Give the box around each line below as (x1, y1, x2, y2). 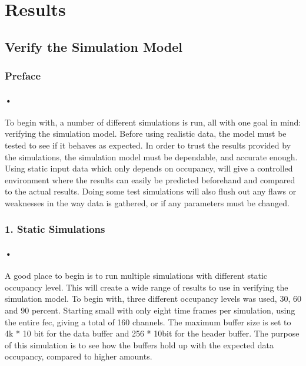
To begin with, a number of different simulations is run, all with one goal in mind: (5, 116, 301, 128)
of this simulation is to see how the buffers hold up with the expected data (5, 338, 274, 351)
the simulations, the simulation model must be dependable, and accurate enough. (5, 150, 298, 163)
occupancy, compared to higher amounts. (5, 350, 152, 362)
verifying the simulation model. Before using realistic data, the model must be (5, 127, 287, 140)
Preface (5, 68, 41, 83)
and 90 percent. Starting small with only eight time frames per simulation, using (5, 304, 295, 316)
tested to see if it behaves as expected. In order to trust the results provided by (5, 139, 291, 151)
